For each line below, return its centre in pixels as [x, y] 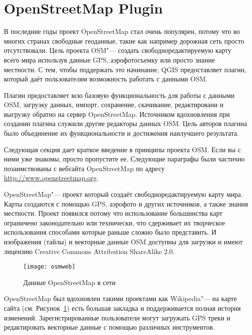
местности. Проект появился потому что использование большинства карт [113, 213]
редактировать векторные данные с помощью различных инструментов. [109, 327]
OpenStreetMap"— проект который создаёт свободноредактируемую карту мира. [123, 194]
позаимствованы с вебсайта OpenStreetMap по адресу [84, 168]
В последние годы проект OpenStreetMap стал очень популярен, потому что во [122, 31]
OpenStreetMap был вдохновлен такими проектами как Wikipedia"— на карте [120, 298]
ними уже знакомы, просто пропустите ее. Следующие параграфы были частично [124, 159]
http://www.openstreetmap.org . [51, 178]
